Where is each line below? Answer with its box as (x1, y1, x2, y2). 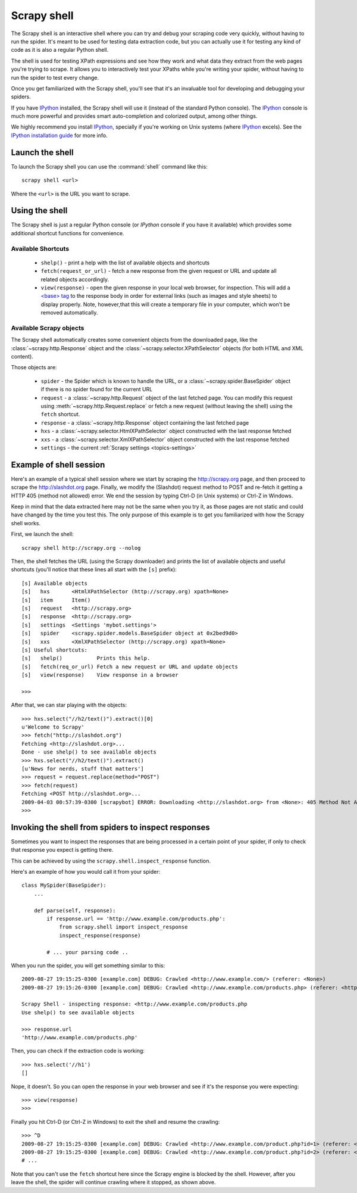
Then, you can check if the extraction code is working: (11, 1047, 145, 1054)
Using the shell (11, 205, 68, 216)
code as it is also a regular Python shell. (11, 46, 109, 54)
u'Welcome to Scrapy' (21, 724, 84, 731)
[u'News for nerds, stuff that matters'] (21, 765, 144, 772)
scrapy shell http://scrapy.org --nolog (21, 544, 141, 551)
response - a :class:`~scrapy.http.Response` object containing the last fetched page (40, 419, 249, 426)
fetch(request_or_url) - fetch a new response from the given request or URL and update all (40, 267, 277, 275)
